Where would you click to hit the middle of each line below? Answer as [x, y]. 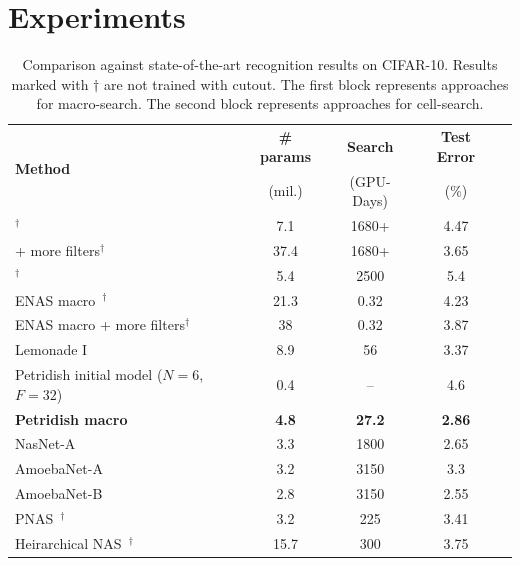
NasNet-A [45, 443]
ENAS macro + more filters [100, 324]
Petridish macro [71, 418]
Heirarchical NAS [68, 542]
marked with [50, 83]
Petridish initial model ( [89, 374]
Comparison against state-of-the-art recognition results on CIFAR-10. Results [260, 64]
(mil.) [285, 190]
